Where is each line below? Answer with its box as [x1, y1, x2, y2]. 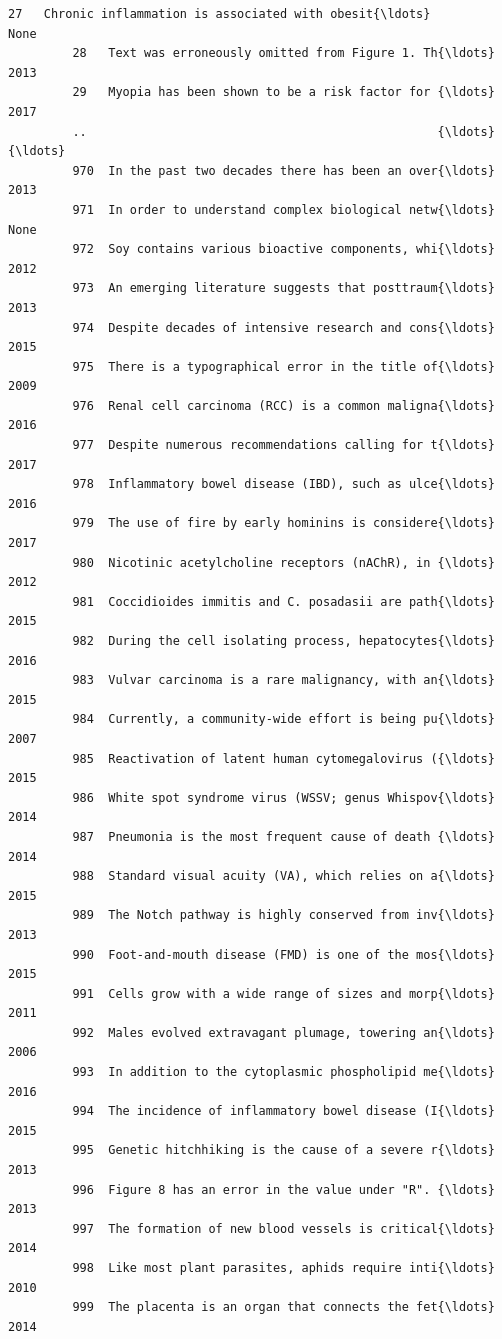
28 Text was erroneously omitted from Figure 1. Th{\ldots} [72, 46, 495, 61]
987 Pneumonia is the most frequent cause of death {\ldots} [72, 829, 495, 844]
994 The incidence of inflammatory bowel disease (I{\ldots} [72, 1104, 495, 1119]
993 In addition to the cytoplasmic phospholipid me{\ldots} [72, 1065, 495, 1080]
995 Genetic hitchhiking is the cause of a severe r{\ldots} [72, 1143, 495, 1158]
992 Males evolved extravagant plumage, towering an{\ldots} [72, 1025, 495, 1040]
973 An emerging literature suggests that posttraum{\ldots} [72, 281, 495, 296]
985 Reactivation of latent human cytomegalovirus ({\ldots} [72, 751, 495, 766]
